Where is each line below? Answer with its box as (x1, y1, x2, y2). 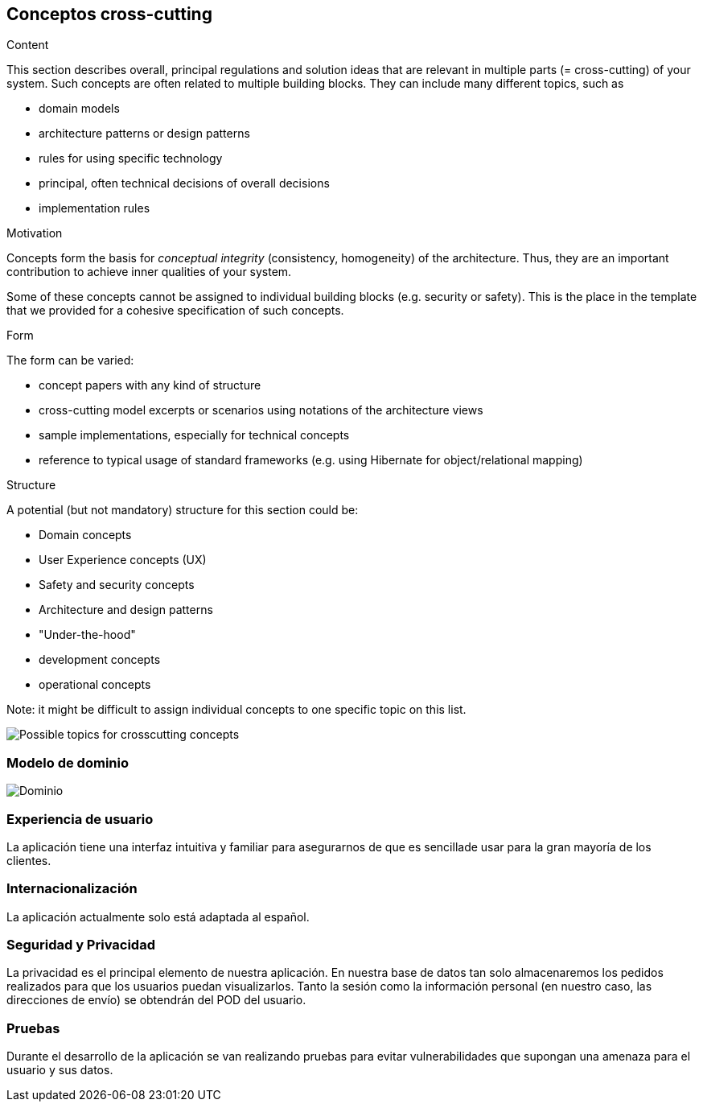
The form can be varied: (6, 353, 134, 368)
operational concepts (39, 678, 151, 692)
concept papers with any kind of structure (39, 378, 261, 393)
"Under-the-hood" (39, 628, 136, 642)
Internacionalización (6, 880, 138, 897)
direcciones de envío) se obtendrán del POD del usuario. (6, 993, 306, 1007)
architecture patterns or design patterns (39, 126, 250, 141)
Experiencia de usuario (6, 810, 154, 827)
